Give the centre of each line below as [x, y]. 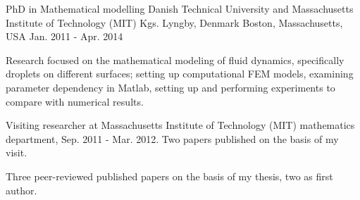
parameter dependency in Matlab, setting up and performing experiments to [170, 87]
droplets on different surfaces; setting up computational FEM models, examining [180, 74]
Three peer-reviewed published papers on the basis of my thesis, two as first [169, 176]
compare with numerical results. [75, 101]
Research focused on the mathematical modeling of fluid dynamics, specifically [175, 60]
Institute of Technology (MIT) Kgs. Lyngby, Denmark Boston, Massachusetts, [174, 22]
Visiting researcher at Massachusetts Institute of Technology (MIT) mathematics [180, 125]
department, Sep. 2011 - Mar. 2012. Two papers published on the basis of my [172, 138]
